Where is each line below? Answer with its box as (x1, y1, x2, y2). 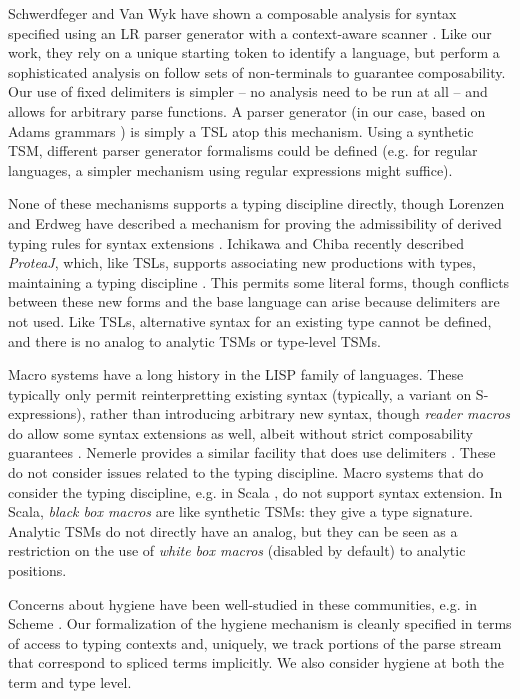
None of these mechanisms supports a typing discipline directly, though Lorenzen (8, 193, 505, 214)
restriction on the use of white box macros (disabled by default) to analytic (8, 540, 466, 561)
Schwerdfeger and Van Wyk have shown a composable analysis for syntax (8, 3, 457, 23)
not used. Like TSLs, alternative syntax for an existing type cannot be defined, (8, 310, 492, 331)
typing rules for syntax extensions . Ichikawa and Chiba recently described (8, 232, 464, 253)
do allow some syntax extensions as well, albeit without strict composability (8, 422, 473, 443)
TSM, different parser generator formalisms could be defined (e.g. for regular (8, 140, 478, 161)
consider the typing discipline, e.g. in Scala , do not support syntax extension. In (8, 481, 503, 502)
